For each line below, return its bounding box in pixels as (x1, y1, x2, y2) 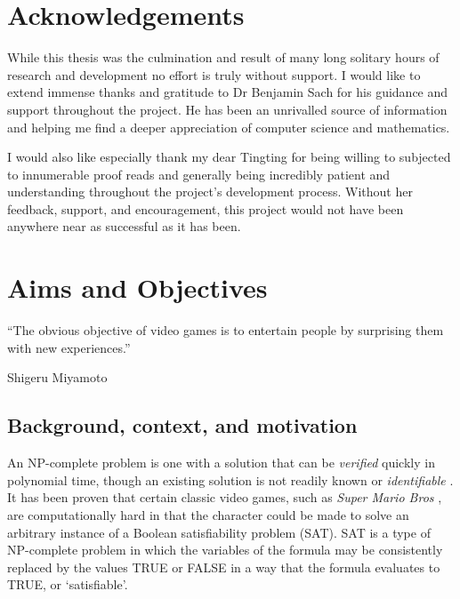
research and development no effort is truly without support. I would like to (7, 65, 421, 84)
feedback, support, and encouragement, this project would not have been (7, 199, 404, 218)
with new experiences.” (7, 338, 131, 356)
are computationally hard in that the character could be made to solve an (7, 505, 409, 523)
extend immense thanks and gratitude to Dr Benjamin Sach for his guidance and (7, 83, 448, 101)
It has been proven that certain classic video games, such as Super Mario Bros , (7, 488, 442, 507)
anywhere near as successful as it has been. (7, 217, 241, 236)
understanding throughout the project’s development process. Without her (7, 182, 413, 201)
